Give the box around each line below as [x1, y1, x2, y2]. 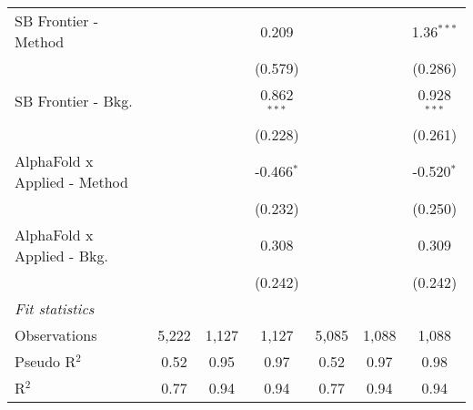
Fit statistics [15, 297, 95, 319]
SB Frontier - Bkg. [15, 90, 133, 112]
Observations [15, 323, 97, 345]
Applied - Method [15, 170, 128, 192]
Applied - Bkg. [15, 244, 108, 266]
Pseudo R [15, 350, 76, 372]
